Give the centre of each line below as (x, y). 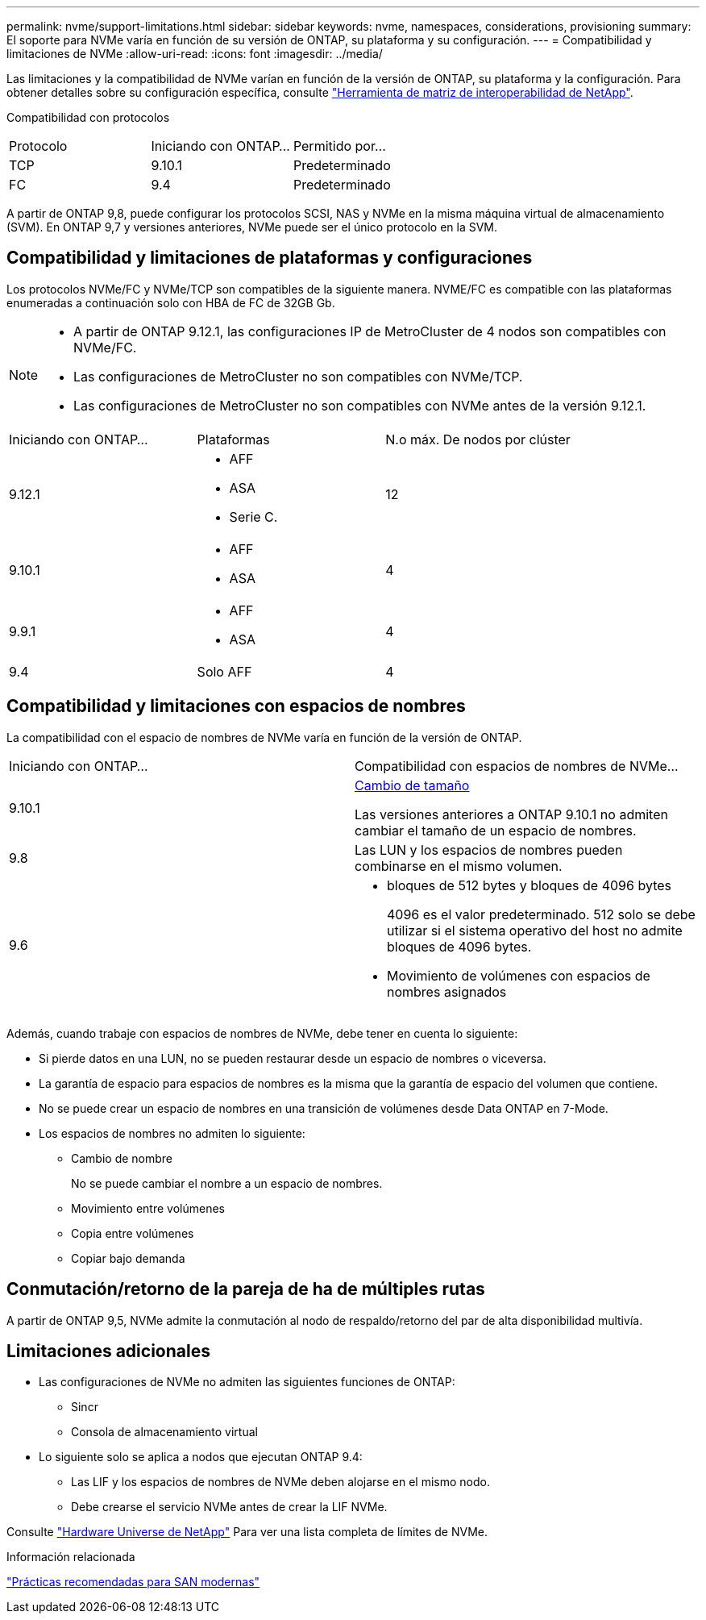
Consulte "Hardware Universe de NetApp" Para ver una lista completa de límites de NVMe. (247, 1532)
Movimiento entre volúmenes (148, 1208)
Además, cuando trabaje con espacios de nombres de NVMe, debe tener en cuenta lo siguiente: (262, 1033)
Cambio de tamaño (412, 785)
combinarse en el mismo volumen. (459, 866)
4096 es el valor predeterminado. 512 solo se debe (541, 914)
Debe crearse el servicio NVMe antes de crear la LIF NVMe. (229, 1507)
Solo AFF (224, 671)
